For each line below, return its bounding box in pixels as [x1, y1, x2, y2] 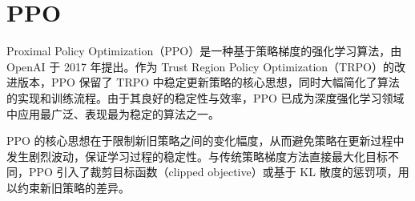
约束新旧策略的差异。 [17, 179, 130, 195]
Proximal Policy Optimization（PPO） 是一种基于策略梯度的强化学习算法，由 [6, 42, 402, 59]
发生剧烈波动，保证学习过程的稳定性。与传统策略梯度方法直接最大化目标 [6, 147, 388, 164]
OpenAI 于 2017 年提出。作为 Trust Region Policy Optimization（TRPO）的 [6, 58, 394, 74]
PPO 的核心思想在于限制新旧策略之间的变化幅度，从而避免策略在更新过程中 [6, 132, 405, 149]
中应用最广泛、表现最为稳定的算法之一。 [6, 105, 220, 122]
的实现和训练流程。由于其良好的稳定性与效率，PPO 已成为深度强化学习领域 [6, 89, 405, 106]
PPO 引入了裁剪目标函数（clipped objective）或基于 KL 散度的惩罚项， [28, 163, 398, 180]
